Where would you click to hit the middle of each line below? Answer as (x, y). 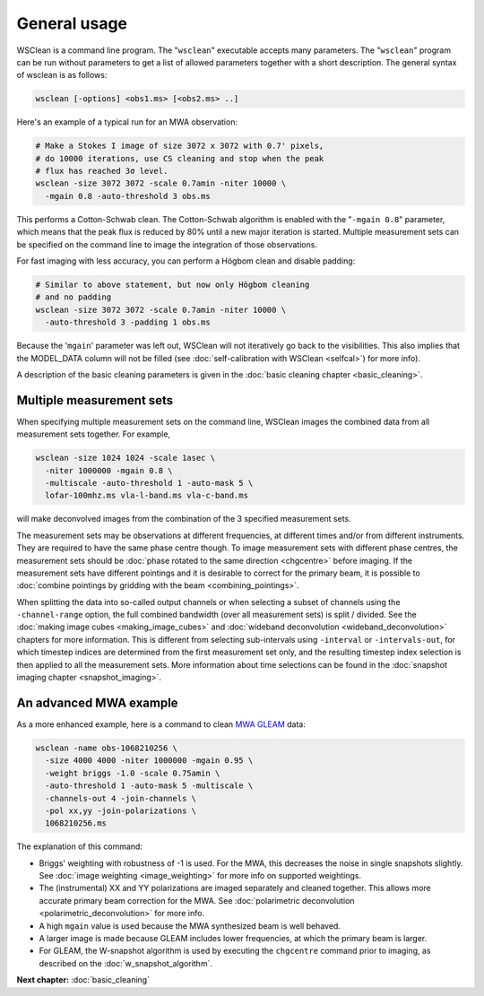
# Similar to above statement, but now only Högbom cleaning (173, 284)
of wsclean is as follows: (62, 75)
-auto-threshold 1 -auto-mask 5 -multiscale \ (149, 786)
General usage (72, 23)
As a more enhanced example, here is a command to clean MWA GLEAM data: (161, 724)
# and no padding (73, 297)
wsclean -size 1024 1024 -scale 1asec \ (125, 458)
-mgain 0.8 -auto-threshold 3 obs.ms (128, 196)
